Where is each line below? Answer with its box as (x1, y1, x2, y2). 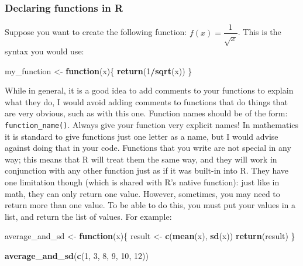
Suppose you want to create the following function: (5, 26, 187, 38)
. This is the (237, 26, 281, 38)
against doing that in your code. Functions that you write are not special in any (5, 141, 291, 154)
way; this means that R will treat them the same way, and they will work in (5, 153, 277, 165)
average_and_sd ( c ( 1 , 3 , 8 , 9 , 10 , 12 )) (5, 250, 149, 262)
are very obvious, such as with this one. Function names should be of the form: (5, 107, 288, 119)
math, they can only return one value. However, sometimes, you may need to (5, 187, 280, 199)
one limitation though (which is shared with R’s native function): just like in (5, 176, 280, 188)
